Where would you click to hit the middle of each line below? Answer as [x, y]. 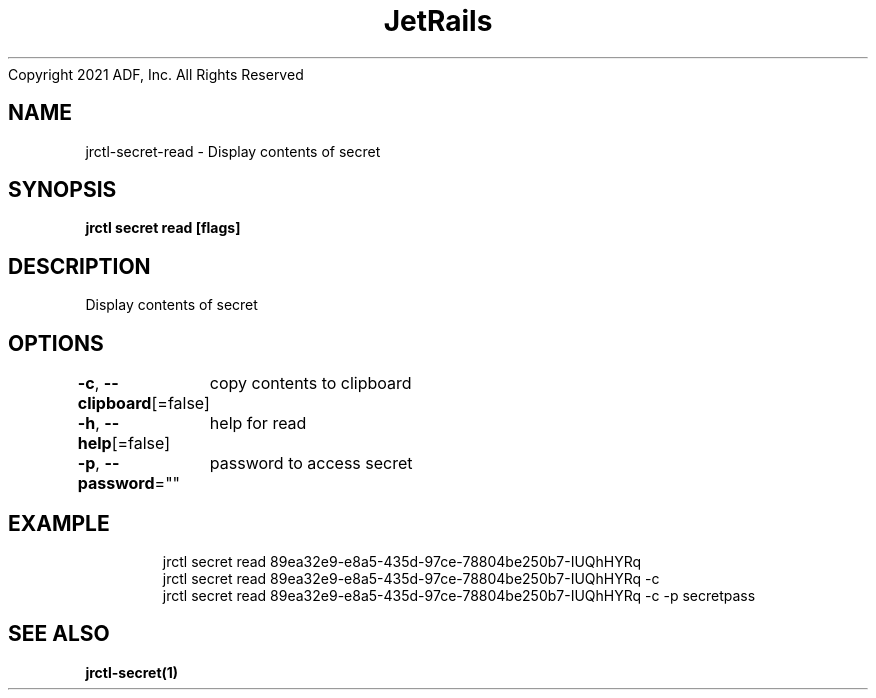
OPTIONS [56, 343]
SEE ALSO [59, 634]
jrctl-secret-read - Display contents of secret [233, 151]
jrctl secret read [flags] [163, 228]
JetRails [438, 21]
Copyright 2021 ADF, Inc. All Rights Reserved [156, 74]
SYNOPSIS [62, 190]
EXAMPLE [59, 523]
